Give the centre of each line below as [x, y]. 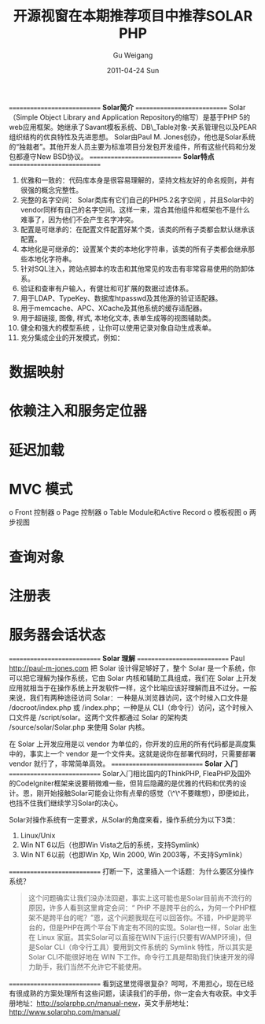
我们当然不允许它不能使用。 [101, 967]
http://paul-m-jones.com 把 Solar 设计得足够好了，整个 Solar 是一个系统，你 [132, 668]
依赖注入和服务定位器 [78, 411]
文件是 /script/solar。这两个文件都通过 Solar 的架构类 [101, 717]
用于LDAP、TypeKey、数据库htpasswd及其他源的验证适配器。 [121, 298]
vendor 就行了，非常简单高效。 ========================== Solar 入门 [123, 763]
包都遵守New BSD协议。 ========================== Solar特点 [112, 156]
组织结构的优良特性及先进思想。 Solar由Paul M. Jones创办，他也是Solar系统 [132, 137]
